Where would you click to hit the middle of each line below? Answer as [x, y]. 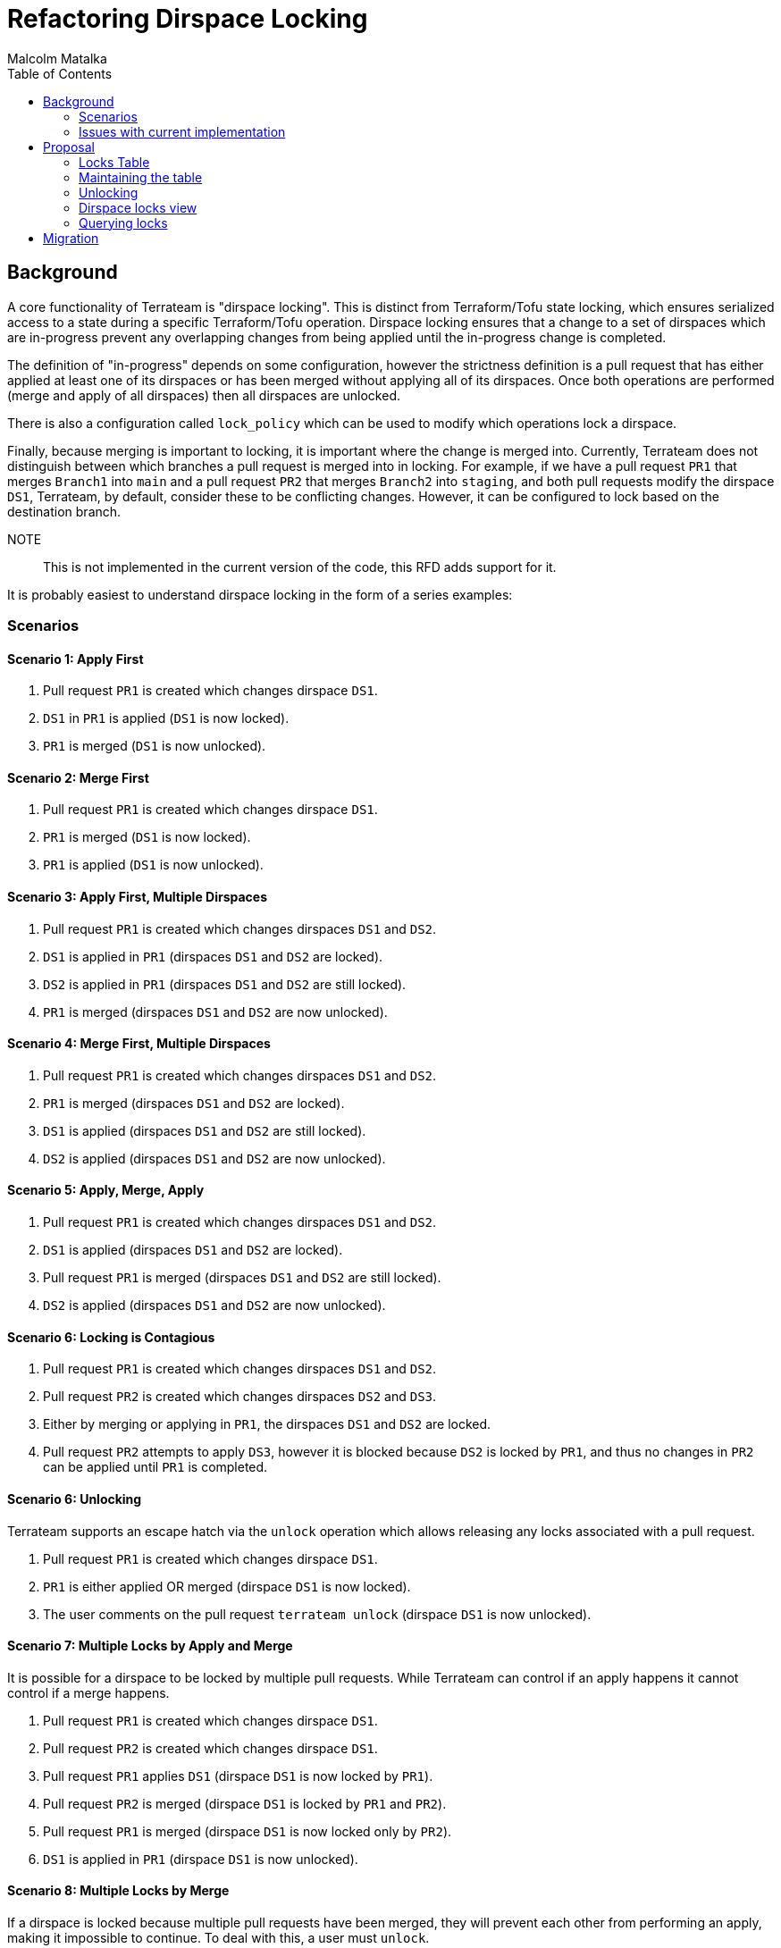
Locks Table [114, 162]
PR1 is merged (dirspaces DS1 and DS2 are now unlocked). [215, 1012]
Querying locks [123, 223]
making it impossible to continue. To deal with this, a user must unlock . [218, 1937]
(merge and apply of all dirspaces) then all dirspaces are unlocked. [204, 395]
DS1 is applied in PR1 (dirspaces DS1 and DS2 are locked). [213, 956]
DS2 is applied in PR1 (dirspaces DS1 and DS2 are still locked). [225, 984]
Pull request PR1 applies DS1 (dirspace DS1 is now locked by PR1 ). [238, 1776]
